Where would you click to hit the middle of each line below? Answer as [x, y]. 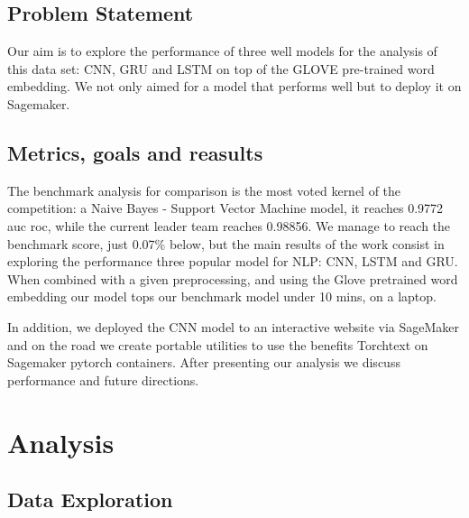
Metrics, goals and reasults [135, 152]
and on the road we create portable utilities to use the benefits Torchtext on [218, 344]
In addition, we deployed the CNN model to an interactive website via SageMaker [234, 326]
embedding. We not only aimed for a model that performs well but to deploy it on [234, 86]
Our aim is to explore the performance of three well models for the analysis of [222, 51]
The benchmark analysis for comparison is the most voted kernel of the [204, 190]
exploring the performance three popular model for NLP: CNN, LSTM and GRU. [233, 261]
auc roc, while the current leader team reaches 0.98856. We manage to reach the [229, 225]
